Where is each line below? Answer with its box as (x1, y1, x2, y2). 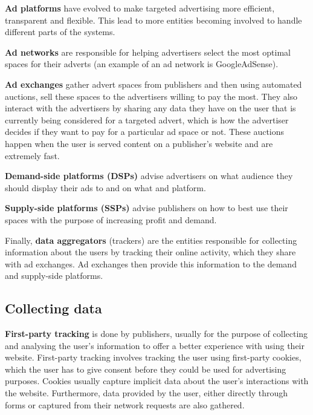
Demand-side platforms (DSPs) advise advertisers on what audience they (5, 169, 293, 182)
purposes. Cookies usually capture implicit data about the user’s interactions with (5, 374, 309, 387)
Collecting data (5, 299, 102, 318)
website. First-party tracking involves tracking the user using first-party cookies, (5, 351, 302, 364)
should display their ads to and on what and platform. (5, 181, 206, 194)
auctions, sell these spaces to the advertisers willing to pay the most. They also (5, 90, 298, 102)
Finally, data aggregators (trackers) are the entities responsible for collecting (5, 234, 297, 246)
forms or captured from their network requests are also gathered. (5, 398, 245, 411)
